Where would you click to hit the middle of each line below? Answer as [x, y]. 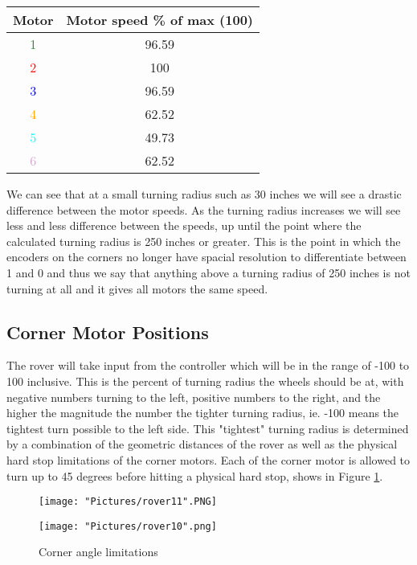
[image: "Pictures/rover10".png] [128, 526]
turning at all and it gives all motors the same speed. [137, 288]
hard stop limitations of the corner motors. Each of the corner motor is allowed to [208, 459]
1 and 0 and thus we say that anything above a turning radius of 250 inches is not [208, 272]
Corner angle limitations [98, 552]
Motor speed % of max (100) [159, 20]
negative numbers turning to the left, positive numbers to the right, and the [194, 397]
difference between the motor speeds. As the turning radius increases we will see [204, 209]
